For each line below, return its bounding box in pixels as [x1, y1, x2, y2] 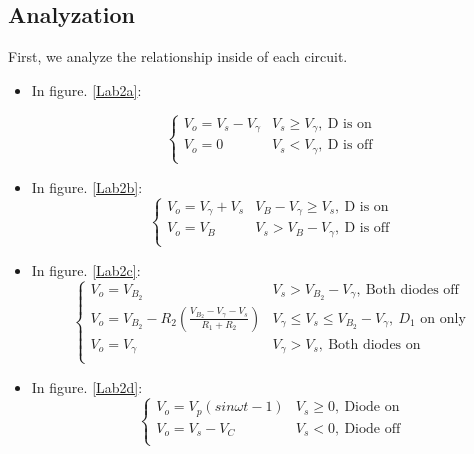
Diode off [344, 421, 401, 436]
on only [420, 311, 466, 326]
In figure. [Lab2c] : [31, 259, 141, 280]
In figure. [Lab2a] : [31, 79, 142, 100]
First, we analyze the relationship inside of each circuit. [8, 46, 348, 67]
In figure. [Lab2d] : [31, 376, 143, 397]
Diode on [344, 400, 400, 415]
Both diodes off [365, 282, 459, 297]
